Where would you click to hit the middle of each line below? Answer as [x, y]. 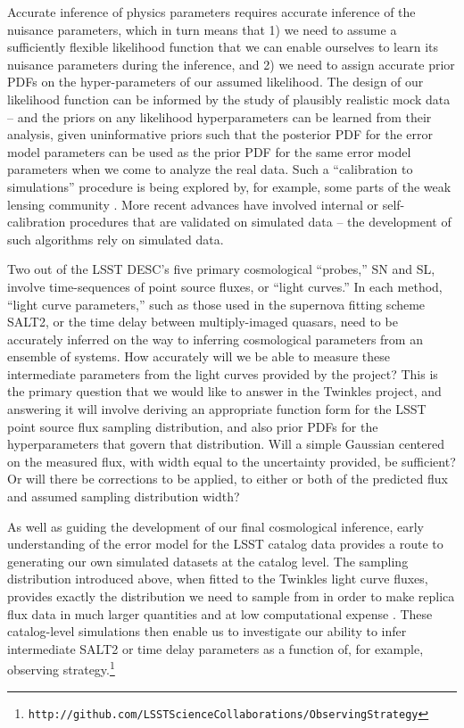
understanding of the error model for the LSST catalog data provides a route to [225, 544]
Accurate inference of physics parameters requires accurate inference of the [211, 12]
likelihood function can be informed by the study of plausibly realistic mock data [229, 99]
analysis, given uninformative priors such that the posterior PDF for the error [220, 134]
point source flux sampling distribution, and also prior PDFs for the [193, 426]
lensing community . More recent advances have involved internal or [193, 204]
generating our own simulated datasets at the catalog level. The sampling [208, 561]
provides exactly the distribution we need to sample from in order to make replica [231, 596]
